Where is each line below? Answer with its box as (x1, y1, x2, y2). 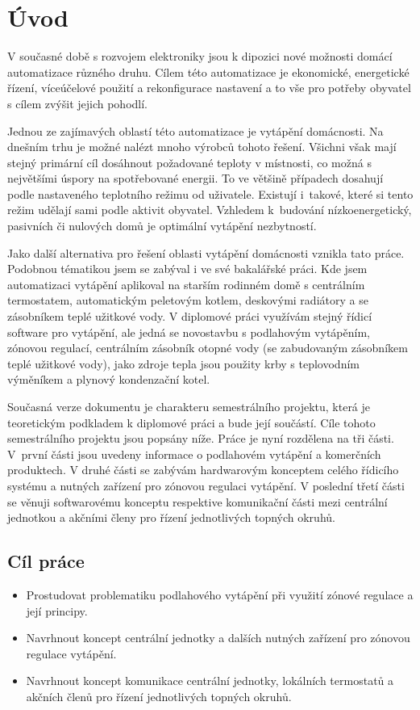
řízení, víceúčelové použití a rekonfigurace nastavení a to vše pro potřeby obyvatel (7, 79, 411, 96)
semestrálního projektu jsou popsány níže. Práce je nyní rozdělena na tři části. (7, 430, 394, 447)
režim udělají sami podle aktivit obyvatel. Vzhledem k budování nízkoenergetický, (7, 201, 412, 218)
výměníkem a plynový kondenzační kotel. (7, 371, 210, 388)
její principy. (26, 602, 88, 619)
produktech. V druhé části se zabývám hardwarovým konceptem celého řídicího (7, 461, 399, 478)
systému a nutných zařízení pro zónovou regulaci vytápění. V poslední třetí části (7, 477, 405, 494)
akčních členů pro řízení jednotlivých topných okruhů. (26, 687, 292, 704)
